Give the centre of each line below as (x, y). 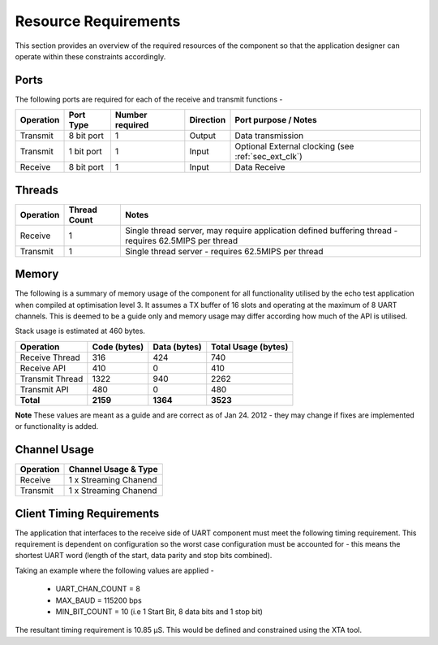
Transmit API (44, 389)
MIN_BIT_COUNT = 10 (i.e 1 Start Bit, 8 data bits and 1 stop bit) (159, 611)
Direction (208, 120)
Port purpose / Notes (276, 120)
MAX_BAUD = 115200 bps (99, 600)
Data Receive (260, 167)
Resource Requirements (98, 21)
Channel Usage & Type (113, 470)
